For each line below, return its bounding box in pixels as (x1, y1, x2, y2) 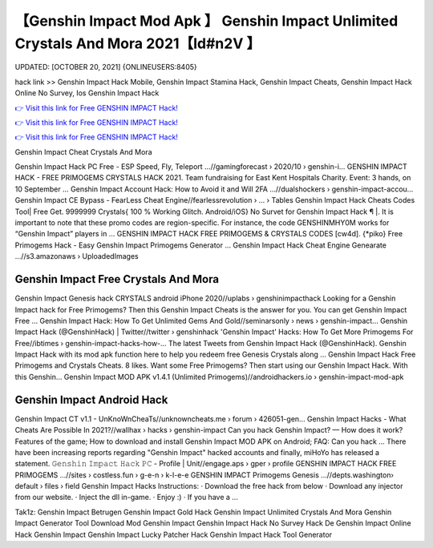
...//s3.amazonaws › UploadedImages (14, 252, 140, 261)
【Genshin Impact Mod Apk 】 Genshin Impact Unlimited (14, 12, 399, 30)
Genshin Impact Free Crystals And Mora (14, 272, 220, 286)
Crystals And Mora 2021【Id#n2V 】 (14, 34, 261, 52)
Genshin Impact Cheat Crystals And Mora (14, 147, 152, 156)
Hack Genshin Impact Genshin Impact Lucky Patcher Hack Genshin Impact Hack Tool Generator (14, 530, 333, 539)
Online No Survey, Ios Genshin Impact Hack (14, 88, 160, 98)
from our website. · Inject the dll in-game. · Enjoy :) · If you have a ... (14, 493, 238, 502)
